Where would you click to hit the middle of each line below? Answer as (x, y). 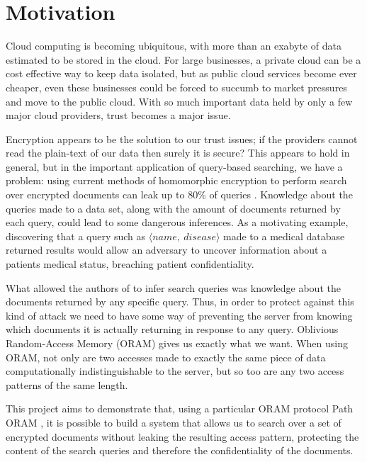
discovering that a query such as (76, 236)
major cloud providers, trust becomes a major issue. (118, 115)
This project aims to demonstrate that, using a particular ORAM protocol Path (180, 409)
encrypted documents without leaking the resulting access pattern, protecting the (182, 436)
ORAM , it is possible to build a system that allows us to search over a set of (174, 422)
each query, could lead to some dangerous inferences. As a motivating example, (177, 222)
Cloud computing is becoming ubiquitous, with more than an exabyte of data (174, 46)
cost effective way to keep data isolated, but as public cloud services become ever (181, 73)
